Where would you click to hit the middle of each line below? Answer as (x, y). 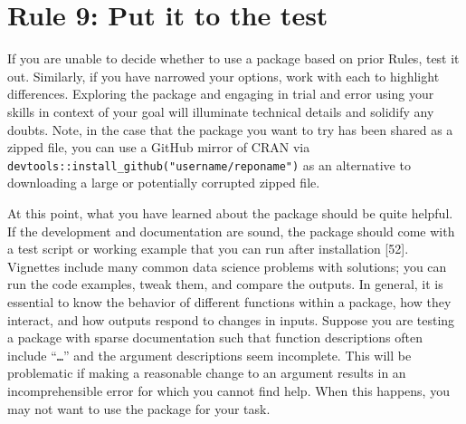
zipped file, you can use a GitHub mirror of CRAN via (159, 147)
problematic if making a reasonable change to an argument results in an (207, 373)
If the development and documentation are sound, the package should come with (231, 231)
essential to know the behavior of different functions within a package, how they (229, 301)
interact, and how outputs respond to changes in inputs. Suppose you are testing (231, 319)
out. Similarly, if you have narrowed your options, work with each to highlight (223, 76)
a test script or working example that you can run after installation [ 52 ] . (208, 249)
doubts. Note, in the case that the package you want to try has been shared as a (230, 129)
